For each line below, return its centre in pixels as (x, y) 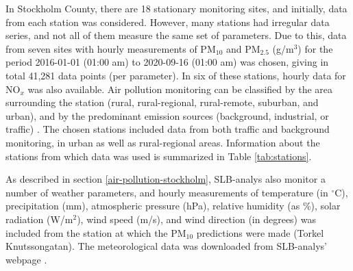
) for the (315, 48)
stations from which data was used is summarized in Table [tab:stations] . (159, 156)
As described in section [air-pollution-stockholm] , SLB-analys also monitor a (166, 179)
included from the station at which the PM (96, 232)
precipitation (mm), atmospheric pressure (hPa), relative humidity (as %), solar (173, 206)
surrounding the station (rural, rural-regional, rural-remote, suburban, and (162, 102)
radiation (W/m (39, 219)
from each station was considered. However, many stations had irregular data (168, 22)
